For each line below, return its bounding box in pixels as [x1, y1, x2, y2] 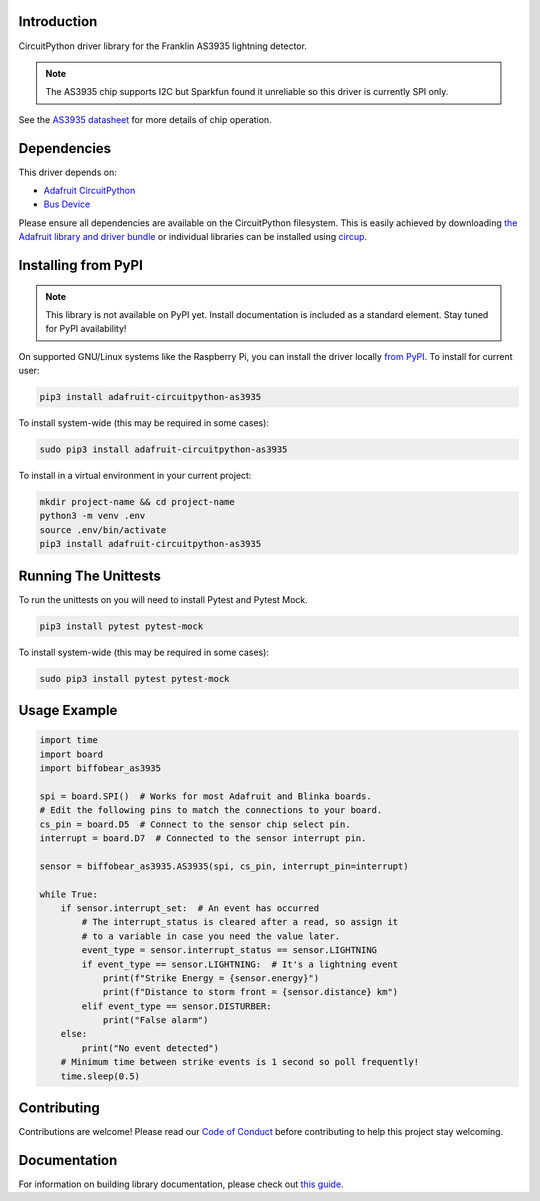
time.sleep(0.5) [60, 1070, 140, 1082]
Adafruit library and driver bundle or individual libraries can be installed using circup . [18, 231, 368, 243]
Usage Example [18, 702, 118, 719]
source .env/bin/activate [39, 524, 167, 535]
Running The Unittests [18, 567, 162, 584]
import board [39, 748, 104, 760]
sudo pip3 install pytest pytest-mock [39, 673, 230, 684]
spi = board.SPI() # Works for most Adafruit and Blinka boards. [39, 790, 372, 802]
